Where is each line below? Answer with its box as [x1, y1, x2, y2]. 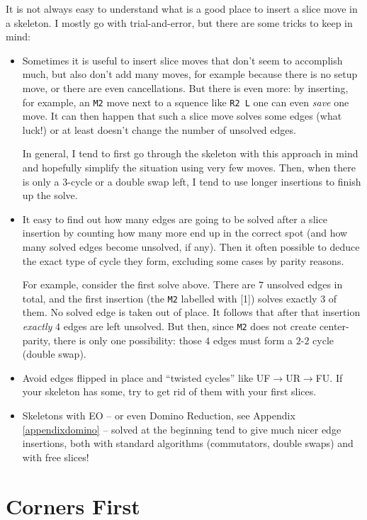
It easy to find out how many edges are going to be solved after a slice [22, 211, 327, 226]
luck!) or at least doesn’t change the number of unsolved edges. [22, 122, 296, 137]
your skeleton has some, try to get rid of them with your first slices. [22, 384, 317, 399]
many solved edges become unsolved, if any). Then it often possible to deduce [22, 239, 360, 254]
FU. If [315, 370, 343, 385]
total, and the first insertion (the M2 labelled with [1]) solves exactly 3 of [22, 290, 337, 305]
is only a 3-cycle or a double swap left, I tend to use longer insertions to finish [22, 174, 361, 188]
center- [320, 319, 349, 333]
